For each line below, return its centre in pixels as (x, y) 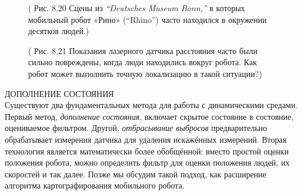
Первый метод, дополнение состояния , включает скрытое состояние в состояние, (149, 116)
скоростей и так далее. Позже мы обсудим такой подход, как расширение (136, 174)
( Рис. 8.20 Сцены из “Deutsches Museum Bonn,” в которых (137, 8)
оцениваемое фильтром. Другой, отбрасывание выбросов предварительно (136, 128)
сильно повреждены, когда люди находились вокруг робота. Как (142, 62)
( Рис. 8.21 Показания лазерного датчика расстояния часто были (143, 50)
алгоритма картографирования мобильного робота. (95, 185)
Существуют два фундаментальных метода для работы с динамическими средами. (151, 105)
